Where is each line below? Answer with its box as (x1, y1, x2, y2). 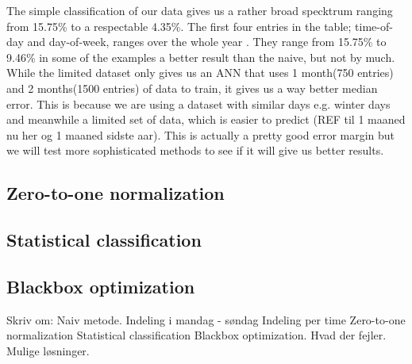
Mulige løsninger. (6, 342, 90, 358)
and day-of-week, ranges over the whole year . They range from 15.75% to (27, 33, 387, 50)
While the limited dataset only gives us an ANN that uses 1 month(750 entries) (6, 64, 394, 81)
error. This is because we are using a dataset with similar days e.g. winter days (6, 95, 391, 112)
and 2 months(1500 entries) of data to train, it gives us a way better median (6, 79, 378, 96)
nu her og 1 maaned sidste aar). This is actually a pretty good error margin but (6, 126, 395, 143)
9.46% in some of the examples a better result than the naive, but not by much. (6, 48, 395, 65)
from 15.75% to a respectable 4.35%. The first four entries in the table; (6, 17, 352, 34)
